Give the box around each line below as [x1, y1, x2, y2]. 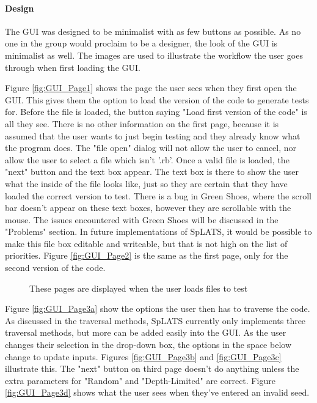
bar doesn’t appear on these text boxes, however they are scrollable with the [5, 201, 291, 214]
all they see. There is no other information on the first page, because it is [5, 117, 279, 130]
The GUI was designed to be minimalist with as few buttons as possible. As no [5, 24, 301, 37]
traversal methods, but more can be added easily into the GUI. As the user [5, 326, 286, 339]
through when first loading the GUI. [5, 61, 140, 73]
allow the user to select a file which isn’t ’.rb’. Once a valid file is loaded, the [5, 153, 290, 166]
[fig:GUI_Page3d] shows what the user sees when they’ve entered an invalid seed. [5, 386, 310, 399]
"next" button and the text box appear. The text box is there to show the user [5, 165, 299, 178]
